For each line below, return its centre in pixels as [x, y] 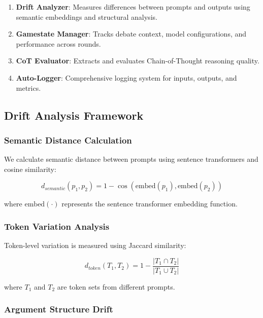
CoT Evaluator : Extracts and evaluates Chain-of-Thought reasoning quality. [138, 61]
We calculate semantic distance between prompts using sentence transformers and [131, 159]
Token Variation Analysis [57, 226]
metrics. [28, 87]
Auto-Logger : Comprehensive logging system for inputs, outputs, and [126, 77]
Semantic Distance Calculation [68, 140]
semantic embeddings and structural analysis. [87, 16]
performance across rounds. [58, 43]
